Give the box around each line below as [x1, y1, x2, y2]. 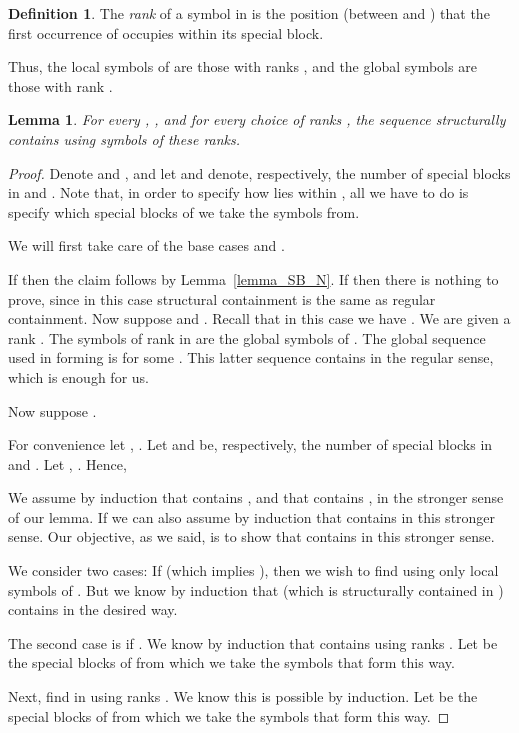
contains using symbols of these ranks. [8, 128, 241, 149]
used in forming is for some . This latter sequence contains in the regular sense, [8, 347, 494, 368]
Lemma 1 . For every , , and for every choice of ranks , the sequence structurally [8, 109, 506, 130]
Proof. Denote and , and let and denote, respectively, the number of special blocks [8, 162, 511, 183]
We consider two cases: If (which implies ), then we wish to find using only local [8, 560, 499, 581]
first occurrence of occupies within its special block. [8, 22, 324, 43]
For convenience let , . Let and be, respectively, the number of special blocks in [8, 434, 493, 455]
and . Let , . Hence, [8, 453, 127, 474]
